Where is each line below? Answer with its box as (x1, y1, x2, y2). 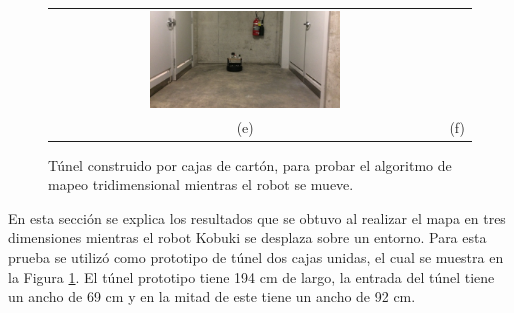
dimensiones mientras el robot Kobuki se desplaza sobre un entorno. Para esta (8, 227, 487, 248)
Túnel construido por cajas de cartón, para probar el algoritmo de (48, 154, 452, 175)
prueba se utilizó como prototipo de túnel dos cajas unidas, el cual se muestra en (8, 247, 504, 268)
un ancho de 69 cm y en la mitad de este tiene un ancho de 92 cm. (8, 286, 416, 307)
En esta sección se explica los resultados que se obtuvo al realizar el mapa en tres (8, 207, 506, 228)
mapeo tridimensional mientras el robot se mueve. (48, 174, 354, 195)
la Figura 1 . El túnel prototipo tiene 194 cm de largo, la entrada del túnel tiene (8, 266, 495, 287)
